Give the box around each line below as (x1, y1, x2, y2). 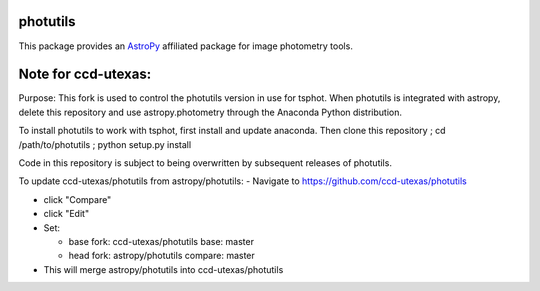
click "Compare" (43, 193, 112, 205)
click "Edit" (43, 208, 90, 220)
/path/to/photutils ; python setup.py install (18, 138, 192, 150)
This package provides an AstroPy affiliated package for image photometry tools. (18, 40, 354, 52)
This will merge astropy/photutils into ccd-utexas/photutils (43, 263, 284, 275)
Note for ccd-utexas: (18, 66, 152, 83)
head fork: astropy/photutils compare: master (68, 250, 255, 262)
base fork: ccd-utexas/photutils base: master (68, 235, 255, 247)
